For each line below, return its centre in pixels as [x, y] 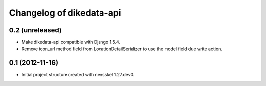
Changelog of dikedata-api [65, 13]
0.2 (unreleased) [35, 30]
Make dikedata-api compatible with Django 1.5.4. [71, 42]
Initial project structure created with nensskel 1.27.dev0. [78, 75]
